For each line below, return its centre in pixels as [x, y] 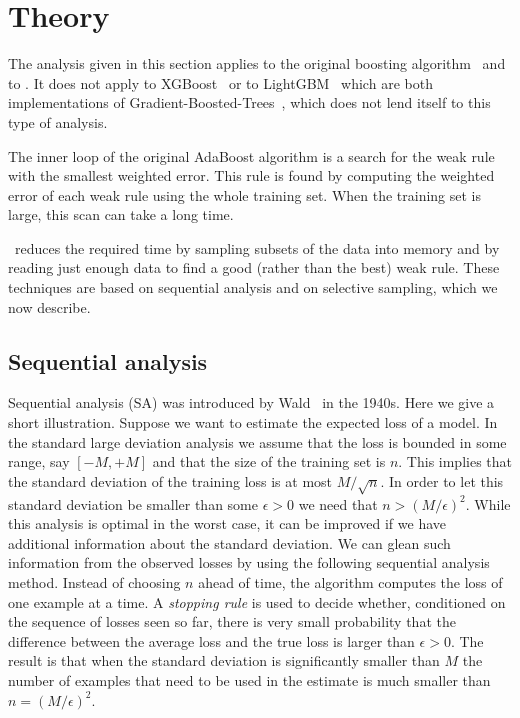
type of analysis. [58, 121]
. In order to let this [442, 480]
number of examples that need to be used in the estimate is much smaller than [249, 679]
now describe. [49, 306]
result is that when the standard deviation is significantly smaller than [224, 660]
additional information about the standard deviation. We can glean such [229, 542]
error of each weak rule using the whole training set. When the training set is [245, 194]
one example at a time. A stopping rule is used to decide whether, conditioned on [257, 601]
